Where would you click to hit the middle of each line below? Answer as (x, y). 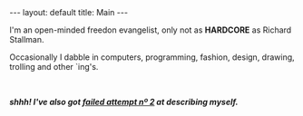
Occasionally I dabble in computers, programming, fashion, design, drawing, (152, 57)
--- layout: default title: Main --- (69, 12)
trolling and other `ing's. (54, 67)
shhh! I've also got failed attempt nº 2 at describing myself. (124, 102)
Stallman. (27, 39)
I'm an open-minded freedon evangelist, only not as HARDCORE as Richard (151, 30)
